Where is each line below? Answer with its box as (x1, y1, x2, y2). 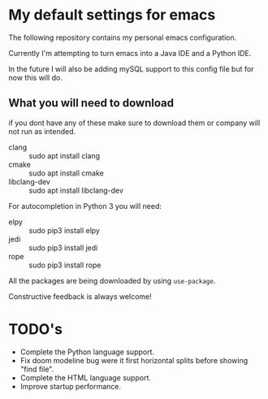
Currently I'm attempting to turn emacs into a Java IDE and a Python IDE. (8, 48, 252, 58)
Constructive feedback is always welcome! (8, 291, 152, 301)
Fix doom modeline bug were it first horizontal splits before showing (19, 355, 249, 365)
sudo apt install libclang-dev (28, 185, 124, 195)
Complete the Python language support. (19, 347, 155, 357)
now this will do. (8, 72, 63, 82)
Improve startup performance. (19, 381, 122, 391)
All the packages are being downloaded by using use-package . (8, 275, 216, 285)
